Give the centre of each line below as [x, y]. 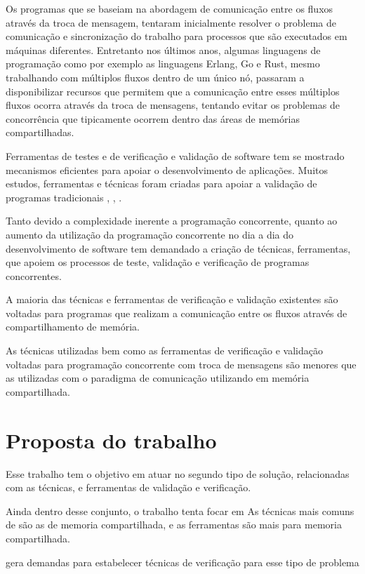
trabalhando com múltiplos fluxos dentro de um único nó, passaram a [155, 77]
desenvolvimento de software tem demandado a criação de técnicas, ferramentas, [178, 248]
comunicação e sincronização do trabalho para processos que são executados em [177, 36]
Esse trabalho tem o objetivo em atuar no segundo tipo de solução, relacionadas [178, 473]
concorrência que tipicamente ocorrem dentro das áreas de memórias [153, 118]
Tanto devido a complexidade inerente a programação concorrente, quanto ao [172, 221]
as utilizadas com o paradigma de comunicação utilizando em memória [158, 378]
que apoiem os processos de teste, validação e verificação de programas [158, 262]
